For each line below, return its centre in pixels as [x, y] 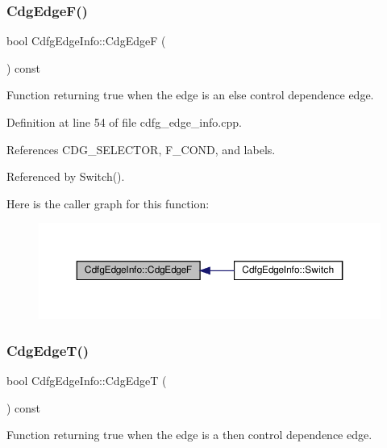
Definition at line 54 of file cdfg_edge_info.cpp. [124, 122]
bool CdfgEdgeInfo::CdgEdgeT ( [87, 380]
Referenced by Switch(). [66, 176]
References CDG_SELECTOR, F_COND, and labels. [141, 149]
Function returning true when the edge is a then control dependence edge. [189, 435]
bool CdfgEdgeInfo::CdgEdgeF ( [86, 41]
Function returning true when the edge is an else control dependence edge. [190, 95]
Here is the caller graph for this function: [108, 203]
